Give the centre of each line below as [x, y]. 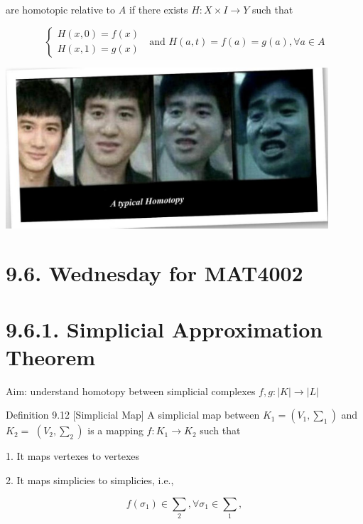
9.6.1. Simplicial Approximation [164, 329]
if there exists [158, 9]
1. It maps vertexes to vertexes [73, 456]
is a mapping [115, 430]
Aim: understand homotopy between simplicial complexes [131, 391]
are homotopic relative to [61, 9]
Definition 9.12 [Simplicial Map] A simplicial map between [133, 415]
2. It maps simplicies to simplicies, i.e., [90, 480]
